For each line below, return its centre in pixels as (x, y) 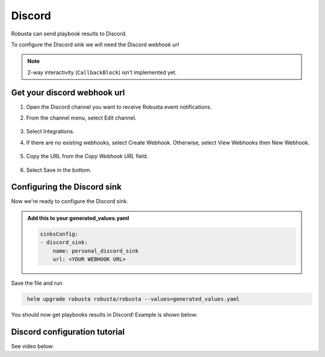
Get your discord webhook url (68, 92)
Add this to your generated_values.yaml (78, 218)
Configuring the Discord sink (66, 187)
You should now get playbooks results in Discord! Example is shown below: (104, 314)
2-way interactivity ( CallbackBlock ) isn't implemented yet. (102, 72)
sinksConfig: (59, 234)
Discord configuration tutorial (68, 331)
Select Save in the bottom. (59, 170)
